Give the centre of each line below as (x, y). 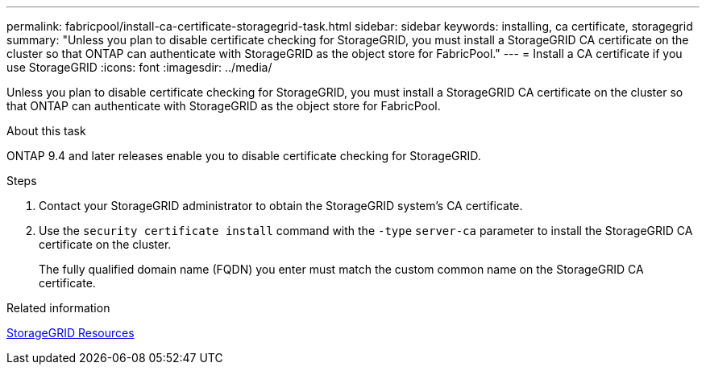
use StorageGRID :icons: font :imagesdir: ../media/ (139, 67)
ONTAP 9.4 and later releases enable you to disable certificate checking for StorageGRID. (244, 156)
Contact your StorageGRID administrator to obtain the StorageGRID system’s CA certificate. (281, 206)
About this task (46, 131)
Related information (58, 308)
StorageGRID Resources (71, 333)
